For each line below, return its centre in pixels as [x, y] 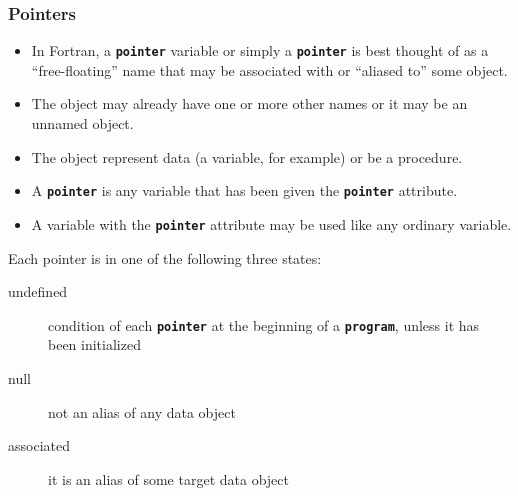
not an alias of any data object [142, 411]
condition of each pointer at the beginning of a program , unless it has [264, 324]
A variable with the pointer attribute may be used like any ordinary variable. [271, 223]
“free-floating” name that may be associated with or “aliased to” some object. [269, 69]
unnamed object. [82, 123]
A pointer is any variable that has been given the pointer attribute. [244, 190]
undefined [38, 291]
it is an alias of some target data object [168, 478]
